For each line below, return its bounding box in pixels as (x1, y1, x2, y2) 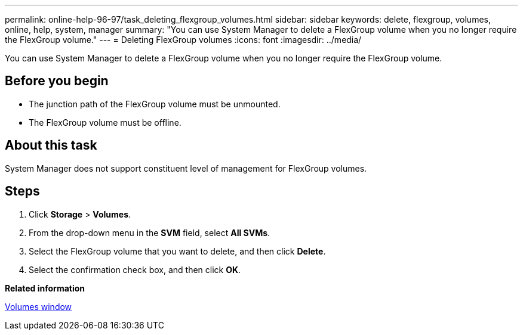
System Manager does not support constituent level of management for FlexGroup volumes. (5, 163, 367, 173)
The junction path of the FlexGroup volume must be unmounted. (29, 98, 281, 109)
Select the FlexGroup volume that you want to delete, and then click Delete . (29, 246, 326, 256)
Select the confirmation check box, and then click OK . (29, 264, 241, 275)
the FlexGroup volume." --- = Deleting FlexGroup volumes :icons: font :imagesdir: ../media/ (5, 35, 362, 45)
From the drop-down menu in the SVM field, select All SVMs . (29, 227, 270, 238)
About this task (5, 138, 97, 153)
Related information (5, 283, 85, 293)
